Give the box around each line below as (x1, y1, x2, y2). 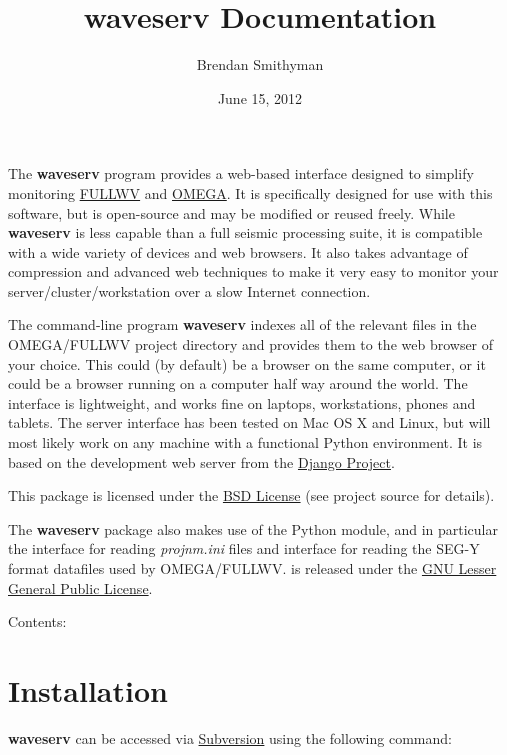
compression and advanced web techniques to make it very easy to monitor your (8, 261, 499, 282)
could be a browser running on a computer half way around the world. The (8, 373, 468, 394)
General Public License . (8, 577, 153, 598)
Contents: (8, 611, 67, 632)
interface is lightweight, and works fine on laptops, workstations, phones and (8, 392, 476, 413)
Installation (8, 669, 168, 710)
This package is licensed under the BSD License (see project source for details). (8, 485, 495, 506)
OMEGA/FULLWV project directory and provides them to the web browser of (8, 334, 494, 355)
